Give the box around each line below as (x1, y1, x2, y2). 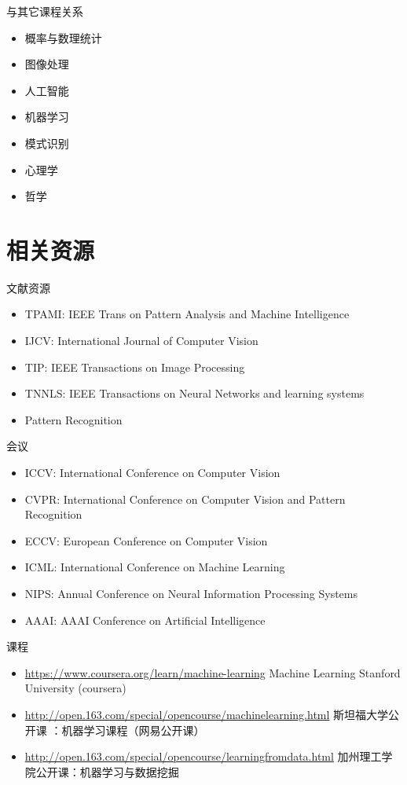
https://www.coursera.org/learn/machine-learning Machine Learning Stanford (24, 664, 401, 680)
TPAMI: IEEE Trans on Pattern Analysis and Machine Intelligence (24, 306, 350, 322)
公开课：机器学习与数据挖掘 (35, 763, 179, 779)
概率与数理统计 (24, 29, 102, 46)
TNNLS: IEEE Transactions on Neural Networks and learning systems (24, 385, 365, 402)
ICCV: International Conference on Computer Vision (24, 464, 280, 481)
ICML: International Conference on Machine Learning (24, 559, 285, 575)
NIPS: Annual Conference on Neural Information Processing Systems (24, 585, 358, 601)
